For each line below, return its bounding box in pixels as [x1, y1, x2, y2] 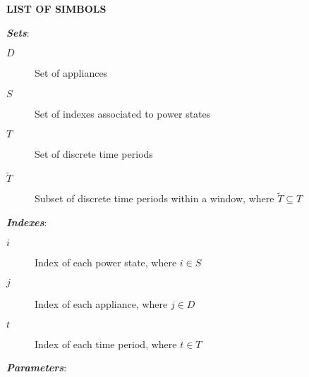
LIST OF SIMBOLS [6, 1, 107, 16]
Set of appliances [35, 66, 108, 80]
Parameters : [6, 360, 67, 375]
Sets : [6, 25, 30, 39]
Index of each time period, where [35, 336, 177, 351]
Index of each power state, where [35, 254, 177, 269]
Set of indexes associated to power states [35, 106, 211, 120]
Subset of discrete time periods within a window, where [35, 191, 274, 206]
